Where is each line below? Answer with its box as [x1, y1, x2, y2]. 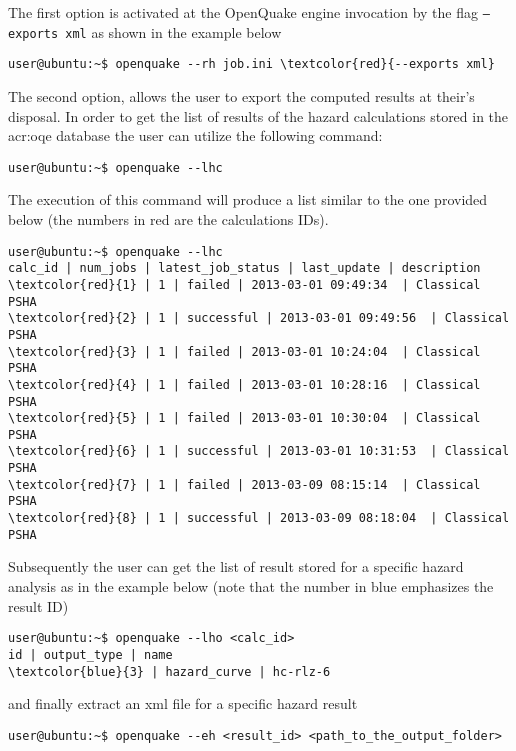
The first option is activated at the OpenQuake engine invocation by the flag [8, 2, 478, 22]
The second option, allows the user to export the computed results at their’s [8, 85, 475, 106]
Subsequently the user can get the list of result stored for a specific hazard [8, 556, 464, 577]
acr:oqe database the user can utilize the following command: [8, 125, 383, 146]
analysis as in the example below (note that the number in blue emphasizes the [8, 576, 494, 596]
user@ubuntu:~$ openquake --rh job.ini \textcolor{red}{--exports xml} [8, 57, 495, 72]
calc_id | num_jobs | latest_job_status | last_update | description [8, 261, 481, 276]
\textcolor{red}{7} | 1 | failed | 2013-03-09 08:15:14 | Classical [8, 477, 481, 492]
